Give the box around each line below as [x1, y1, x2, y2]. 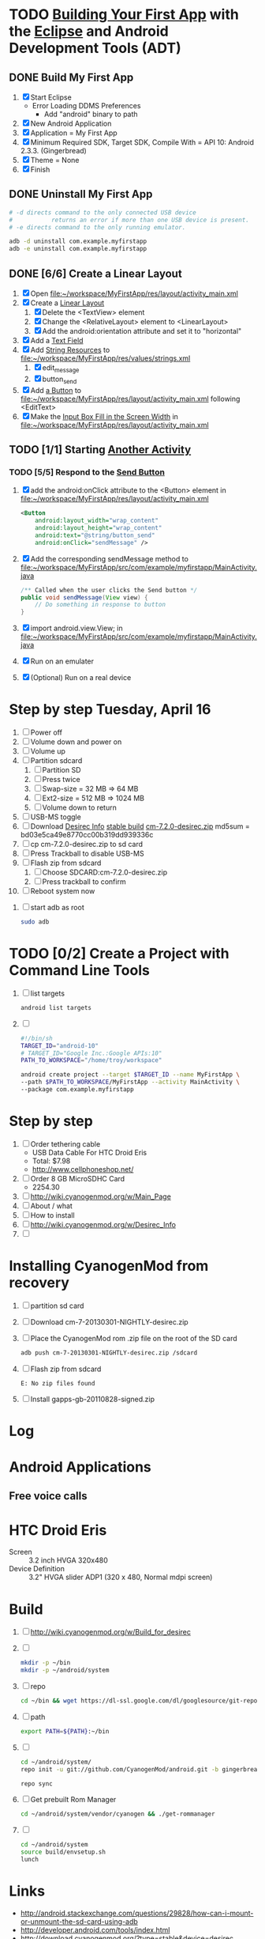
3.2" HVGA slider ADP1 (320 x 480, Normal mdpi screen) [28, 1572, 213, 1582]
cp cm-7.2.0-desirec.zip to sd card [30, 840, 144, 849]
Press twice [42, 775, 81, 784]
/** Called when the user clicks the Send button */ [20, 586, 198, 594]
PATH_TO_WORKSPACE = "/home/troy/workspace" [20, 1056, 162, 1064]
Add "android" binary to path [43, 109, 138, 119]
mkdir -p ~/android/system [20, 1666, 110, 1674]
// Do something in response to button [35, 601, 166, 609]
